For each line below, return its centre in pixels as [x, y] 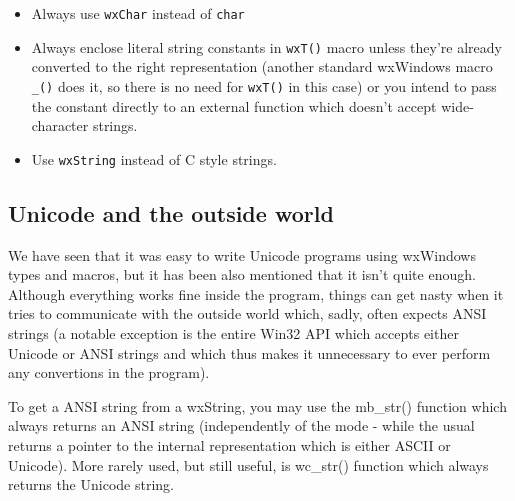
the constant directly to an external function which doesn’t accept [234, 105]
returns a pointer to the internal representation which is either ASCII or [229, 444]
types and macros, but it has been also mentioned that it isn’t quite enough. [242, 274]
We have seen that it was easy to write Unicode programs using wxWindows [242, 254]
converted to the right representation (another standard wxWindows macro [262, 66]
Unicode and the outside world [171, 212]
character [60, 125]
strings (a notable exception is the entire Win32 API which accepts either [233, 332]
